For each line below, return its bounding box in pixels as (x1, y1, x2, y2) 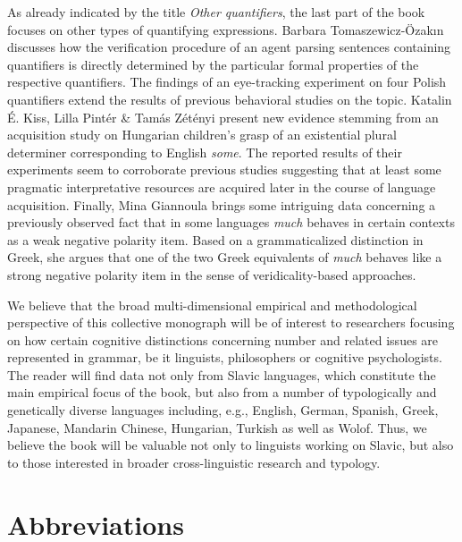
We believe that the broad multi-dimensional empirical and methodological (7, 295, 417, 314)
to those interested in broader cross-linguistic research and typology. (7, 453, 381, 471)
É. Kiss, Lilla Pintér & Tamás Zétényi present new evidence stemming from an (7, 107, 439, 126)
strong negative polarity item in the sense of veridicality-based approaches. (7, 265, 416, 284)
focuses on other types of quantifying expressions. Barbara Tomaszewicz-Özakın (7, 20, 444, 38)
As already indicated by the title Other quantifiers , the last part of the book (7, 3, 425, 21)
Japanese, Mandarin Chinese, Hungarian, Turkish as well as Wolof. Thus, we (7, 418, 427, 436)
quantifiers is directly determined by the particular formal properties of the (7, 55, 419, 73)
